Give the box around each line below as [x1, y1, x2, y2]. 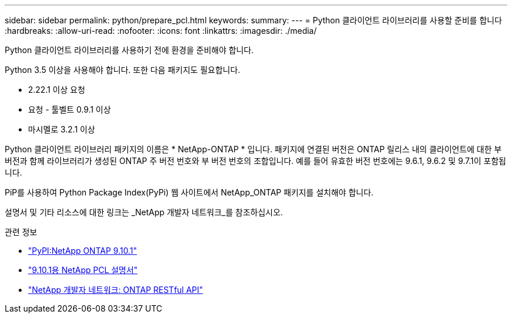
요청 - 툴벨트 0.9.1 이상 [28, 104, 111, 114]
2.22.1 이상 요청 [28, 85, 85, 95]
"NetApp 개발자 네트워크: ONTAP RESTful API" [28, 285, 203, 295]
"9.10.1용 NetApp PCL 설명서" [28, 265, 138, 275]
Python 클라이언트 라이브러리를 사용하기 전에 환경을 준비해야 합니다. [5, 45, 254, 55]
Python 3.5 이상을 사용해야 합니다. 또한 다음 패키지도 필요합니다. [5, 65, 240, 75]
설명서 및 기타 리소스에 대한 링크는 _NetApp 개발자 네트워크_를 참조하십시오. [5, 207, 283, 217]
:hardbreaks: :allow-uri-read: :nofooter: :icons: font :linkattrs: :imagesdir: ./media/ [5, 26, 317, 36]
